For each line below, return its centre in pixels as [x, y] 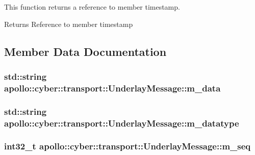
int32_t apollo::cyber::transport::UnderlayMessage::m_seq [127, 146]
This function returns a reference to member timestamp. [92, 7]
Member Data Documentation [85, 51]
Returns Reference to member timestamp [69, 24]
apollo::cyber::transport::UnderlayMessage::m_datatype [122, 123]
